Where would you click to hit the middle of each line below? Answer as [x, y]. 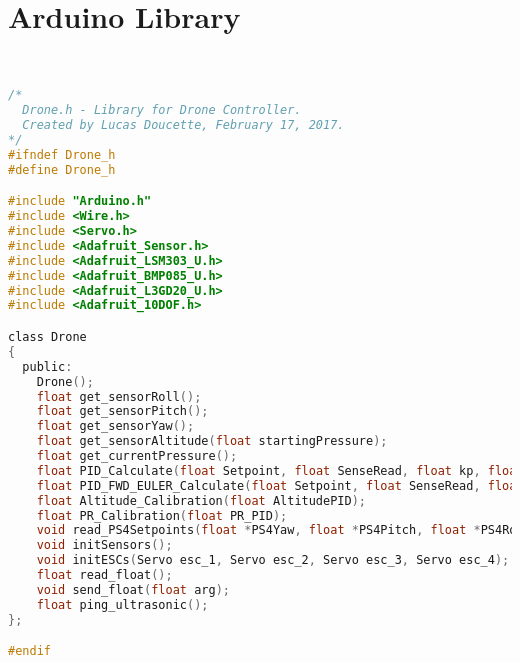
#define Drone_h [62, 169]
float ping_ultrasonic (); [122, 604]
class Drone [47, 337]
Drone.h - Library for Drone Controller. [162, 110]
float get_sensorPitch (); [122, 411]
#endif [29, 651]
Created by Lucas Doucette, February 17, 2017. [183, 125]
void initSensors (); [104, 545]
